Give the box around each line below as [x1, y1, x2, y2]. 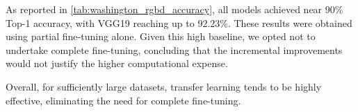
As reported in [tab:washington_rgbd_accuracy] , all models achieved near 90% [6, 2, 343, 16]
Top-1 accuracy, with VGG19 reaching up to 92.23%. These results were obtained [6, 15, 352, 30]
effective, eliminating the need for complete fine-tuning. [6, 93, 241, 107]
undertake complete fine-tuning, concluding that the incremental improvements [6, 42, 343, 57]
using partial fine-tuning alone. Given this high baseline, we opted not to [6, 29, 316, 44]
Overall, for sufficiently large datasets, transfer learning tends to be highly [6, 79, 322, 93]
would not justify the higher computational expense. [6, 56, 228, 71]
